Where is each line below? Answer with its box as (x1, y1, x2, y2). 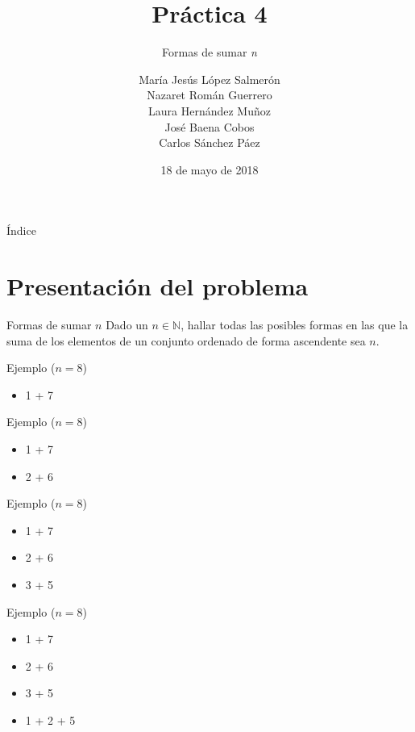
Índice (6, 222, 36, 239)
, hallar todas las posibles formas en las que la (181, 316, 409, 333)
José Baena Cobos (164, 118, 255, 135)
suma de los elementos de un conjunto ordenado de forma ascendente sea (6, 332, 366, 349)
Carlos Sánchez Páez (159, 134, 260, 151)
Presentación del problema (6, 270, 309, 303)
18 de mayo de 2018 (160, 161, 259, 178)
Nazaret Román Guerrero (147, 86, 272, 103)
